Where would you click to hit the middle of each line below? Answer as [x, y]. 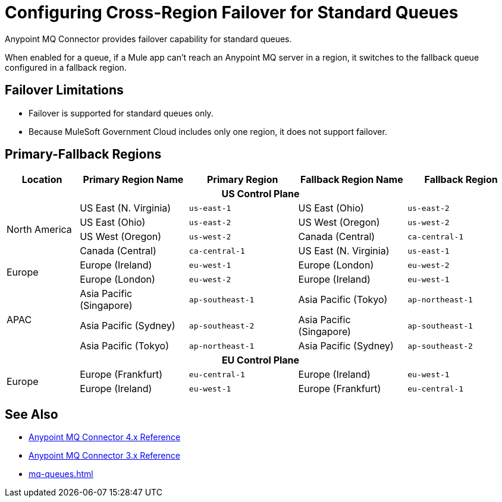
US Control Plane [261, 194]
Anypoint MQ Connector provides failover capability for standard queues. [148, 39]
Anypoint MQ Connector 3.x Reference [104, 456]
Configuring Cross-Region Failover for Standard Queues [232, 12]
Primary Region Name [133, 180]
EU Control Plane [261, 360]
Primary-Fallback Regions [83, 154]
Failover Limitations [64, 90]
